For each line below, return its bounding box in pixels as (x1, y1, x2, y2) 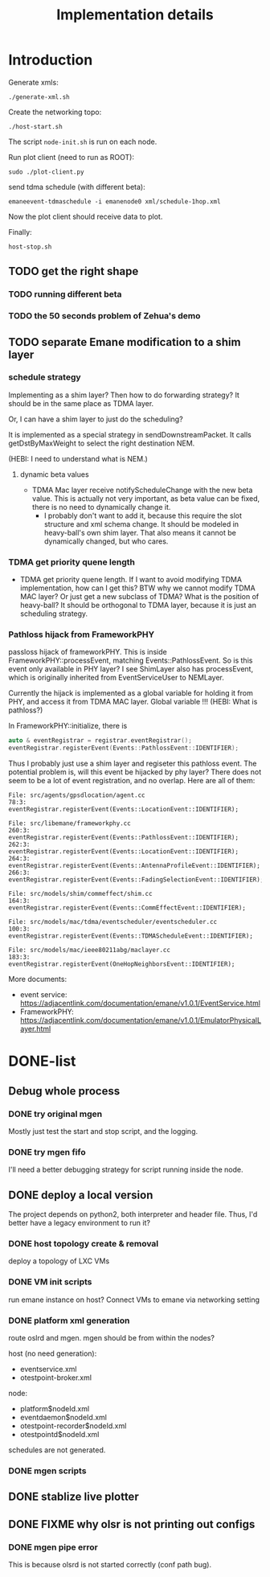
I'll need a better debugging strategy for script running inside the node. (8, 1164, 243, 1175)
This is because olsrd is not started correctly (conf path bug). (8, 1560, 211, 1570)
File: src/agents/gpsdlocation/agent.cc (8, 791, 146, 799)
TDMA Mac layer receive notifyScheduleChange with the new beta (31, 485, 253, 495)
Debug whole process (8, 1084, 121, 1098)
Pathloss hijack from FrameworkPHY (8, 629, 155, 640)
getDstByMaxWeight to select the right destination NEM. (8, 438, 195, 448)
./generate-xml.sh (8, 92, 70, 101)
